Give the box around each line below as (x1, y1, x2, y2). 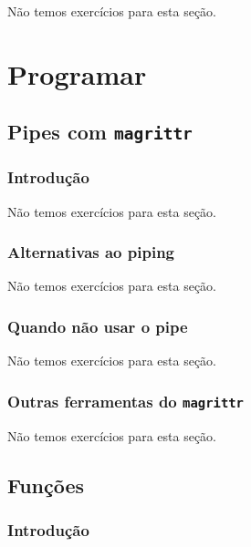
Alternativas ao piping (7, 241, 174, 263)
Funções (7, 470, 85, 499)
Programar (7, 55, 147, 92)
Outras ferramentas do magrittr (7, 389, 244, 412)
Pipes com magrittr (7, 118, 193, 146)
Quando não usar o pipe (7, 315, 188, 337)
